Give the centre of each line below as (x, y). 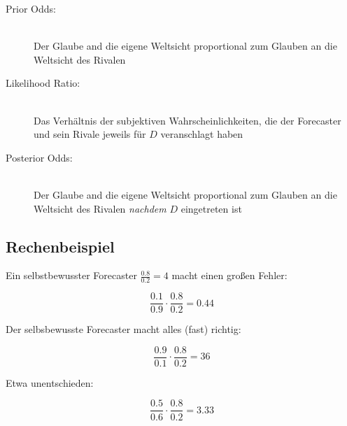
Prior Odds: (31, 8)
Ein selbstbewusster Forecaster (71, 275)
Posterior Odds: (39, 157)
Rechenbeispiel (60, 246)
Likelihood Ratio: (43, 83)
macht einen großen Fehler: (229, 275)
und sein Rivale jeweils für (90, 134)
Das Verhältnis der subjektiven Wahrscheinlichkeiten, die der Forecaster (187, 120)
